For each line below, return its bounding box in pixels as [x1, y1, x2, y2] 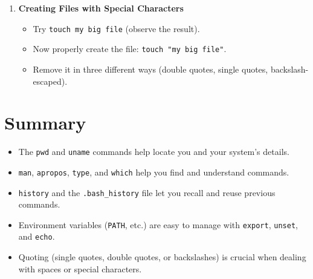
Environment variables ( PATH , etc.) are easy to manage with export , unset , [18, 218, 298, 231]
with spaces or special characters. [18, 262, 142, 275]
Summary [4, 110, 86, 135]
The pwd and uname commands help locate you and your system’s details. [18, 145, 289, 158]
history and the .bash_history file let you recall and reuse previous [18, 186, 276, 199]
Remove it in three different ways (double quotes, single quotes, [33, 62, 268, 75]
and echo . [18, 230, 55, 243]
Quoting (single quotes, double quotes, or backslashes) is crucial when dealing [18, 251, 306, 263]
